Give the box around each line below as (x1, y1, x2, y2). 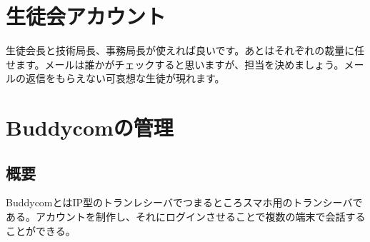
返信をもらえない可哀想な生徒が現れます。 (25, 71, 225, 86)
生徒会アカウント (6, 1, 166, 31)
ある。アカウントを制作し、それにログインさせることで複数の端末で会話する (6, 209, 366, 224)
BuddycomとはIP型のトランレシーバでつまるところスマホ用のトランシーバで (6, 195, 363, 210)
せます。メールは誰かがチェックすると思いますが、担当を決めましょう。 (6, 56, 344, 71)
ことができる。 (6, 223, 76, 238)
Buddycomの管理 (6, 113, 174, 142)
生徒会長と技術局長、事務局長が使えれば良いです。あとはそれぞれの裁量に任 (6, 43, 365, 58)
